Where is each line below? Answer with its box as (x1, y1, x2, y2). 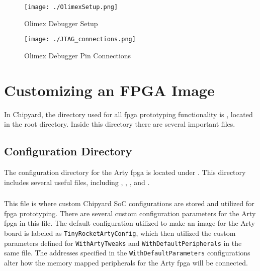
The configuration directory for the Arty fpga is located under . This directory (4, 167, 246, 177)
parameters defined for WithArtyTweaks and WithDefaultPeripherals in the (4, 237, 242, 248)
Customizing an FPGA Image (4, 79, 215, 100)
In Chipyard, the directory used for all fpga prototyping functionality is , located (4, 109, 253, 119)
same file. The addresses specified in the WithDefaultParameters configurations (4, 247, 250, 258)
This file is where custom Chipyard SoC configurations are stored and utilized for (4, 198, 254, 209)
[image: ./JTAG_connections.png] (24, 36, 136, 43)
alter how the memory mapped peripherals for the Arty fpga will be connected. (4, 257, 248, 267)
